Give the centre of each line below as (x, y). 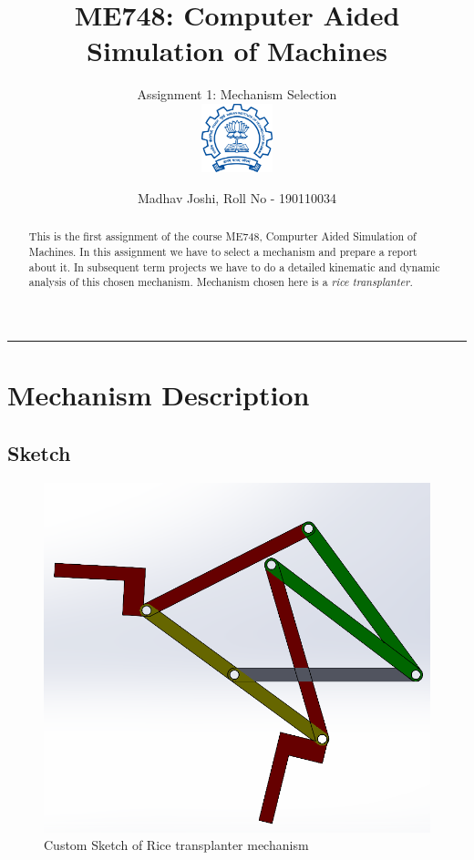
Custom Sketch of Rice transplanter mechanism (176, 845)
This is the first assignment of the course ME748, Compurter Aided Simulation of (222, 236)
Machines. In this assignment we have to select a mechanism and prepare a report (223, 252)
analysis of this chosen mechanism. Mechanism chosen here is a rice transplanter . (221, 282)
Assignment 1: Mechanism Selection (237, 94)
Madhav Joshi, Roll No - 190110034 (237, 198)
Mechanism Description (159, 395)
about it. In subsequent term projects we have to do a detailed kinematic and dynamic (234, 266)
